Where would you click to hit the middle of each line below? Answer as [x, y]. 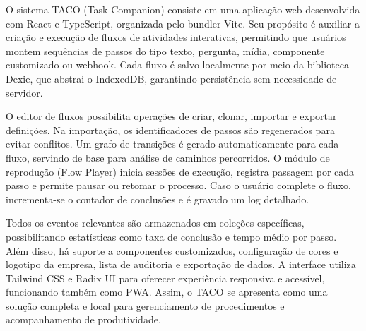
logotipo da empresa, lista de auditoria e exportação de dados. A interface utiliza [181, 264]
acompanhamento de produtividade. [83, 319]
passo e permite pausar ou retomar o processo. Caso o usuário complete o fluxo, [178, 185]
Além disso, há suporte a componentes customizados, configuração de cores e [172, 250]
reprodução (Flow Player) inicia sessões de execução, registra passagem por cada [180, 171]
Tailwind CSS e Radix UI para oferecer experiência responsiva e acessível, [165, 278]
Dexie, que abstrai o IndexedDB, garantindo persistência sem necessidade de [171, 78]
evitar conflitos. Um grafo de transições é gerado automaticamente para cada [172, 144]
